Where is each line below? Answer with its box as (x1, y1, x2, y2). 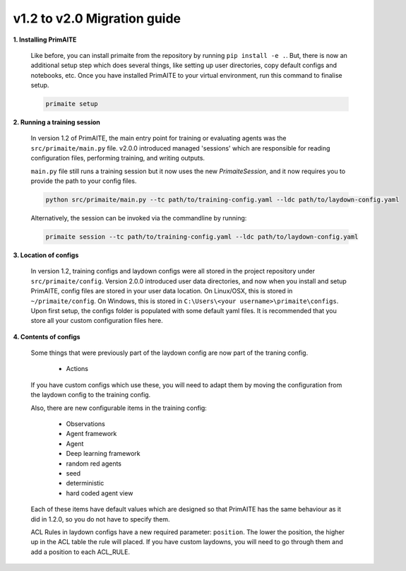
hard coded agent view (66, 488, 133, 498)
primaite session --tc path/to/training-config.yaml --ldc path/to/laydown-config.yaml (45, 232, 359, 240)
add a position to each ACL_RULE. (30, 548, 131, 556)
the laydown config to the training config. (30, 391, 151, 399)
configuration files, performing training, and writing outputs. (30, 154, 205, 163)
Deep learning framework (66, 449, 141, 458)
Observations (66, 420, 106, 428)
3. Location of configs (13, 251, 79, 259)
